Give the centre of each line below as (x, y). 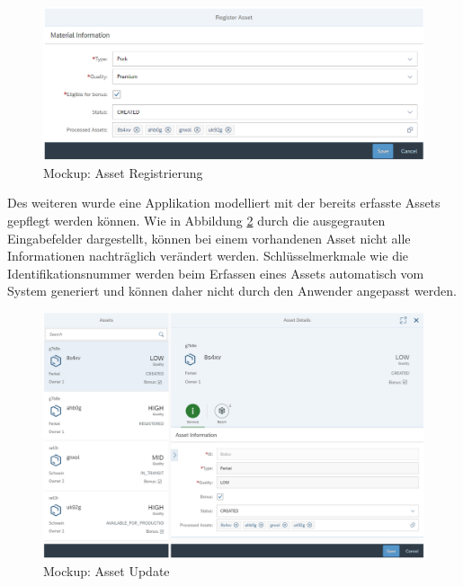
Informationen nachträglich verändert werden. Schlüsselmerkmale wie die (208, 256)
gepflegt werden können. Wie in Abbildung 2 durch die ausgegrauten (196, 220)
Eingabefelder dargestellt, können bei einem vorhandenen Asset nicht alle (209, 238)
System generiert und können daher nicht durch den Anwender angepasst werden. (232, 291)
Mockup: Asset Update (107, 570)
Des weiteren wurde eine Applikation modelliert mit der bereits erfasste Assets (224, 203)
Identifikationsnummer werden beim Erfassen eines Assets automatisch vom (216, 273)
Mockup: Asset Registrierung (123, 172)
